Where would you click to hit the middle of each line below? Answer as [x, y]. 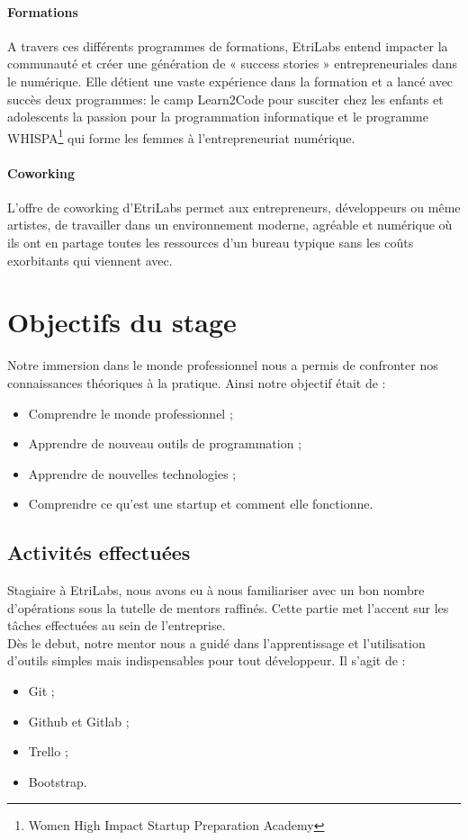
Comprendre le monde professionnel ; [130, 413]
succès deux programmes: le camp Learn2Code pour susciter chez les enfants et [225, 99]
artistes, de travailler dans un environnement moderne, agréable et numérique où [230, 225]
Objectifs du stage [122, 322]
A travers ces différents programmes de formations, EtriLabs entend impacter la [228, 45]
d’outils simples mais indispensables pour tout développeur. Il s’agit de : [207, 660]
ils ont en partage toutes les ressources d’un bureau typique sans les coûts [211, 242]
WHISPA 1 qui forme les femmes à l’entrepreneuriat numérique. [181, 136]
